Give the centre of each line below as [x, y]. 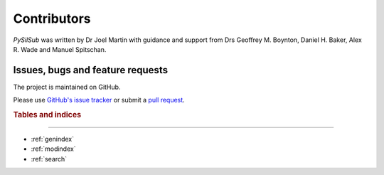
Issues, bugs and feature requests [91, 70]
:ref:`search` [49, 159]
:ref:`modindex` [53, 149]
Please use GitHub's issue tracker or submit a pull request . [99, 100]
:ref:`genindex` [53, 139]
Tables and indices [47, 115]
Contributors [52, 18]
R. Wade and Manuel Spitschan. [60, 49]
